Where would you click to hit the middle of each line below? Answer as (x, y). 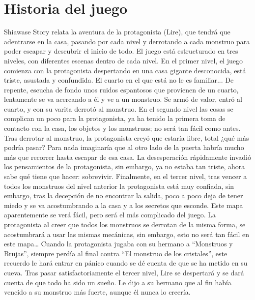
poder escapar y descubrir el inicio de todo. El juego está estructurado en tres (121, 51)
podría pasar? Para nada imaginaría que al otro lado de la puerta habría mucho (124, 147)
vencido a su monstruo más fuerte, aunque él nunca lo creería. (97, 292)
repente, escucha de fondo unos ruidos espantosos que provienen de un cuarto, (121, 89)
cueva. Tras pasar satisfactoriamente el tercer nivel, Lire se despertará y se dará (124, 272)
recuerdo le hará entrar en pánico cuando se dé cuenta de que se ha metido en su (126, 263)
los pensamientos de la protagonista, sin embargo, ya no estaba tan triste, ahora (125, 166)
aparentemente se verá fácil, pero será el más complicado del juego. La (110, 215)
